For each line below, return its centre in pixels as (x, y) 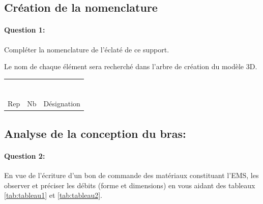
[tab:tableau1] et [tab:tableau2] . (53, 195)
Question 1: (25, 30)
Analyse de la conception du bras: (95, 133)
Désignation (62, 104)
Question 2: (25, 155)
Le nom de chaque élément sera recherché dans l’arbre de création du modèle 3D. (131, 66)
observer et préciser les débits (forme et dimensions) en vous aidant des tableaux (130, 185)
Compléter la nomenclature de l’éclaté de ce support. (87, 49)
